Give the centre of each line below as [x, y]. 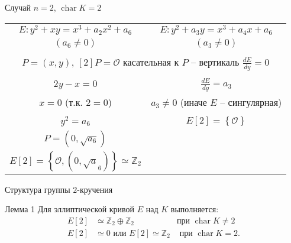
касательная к [151, 62]
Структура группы [38, 189]
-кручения [95, 189]
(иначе [193, 102]
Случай [18, 7]
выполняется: [195, 209]
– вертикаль [215, 62]
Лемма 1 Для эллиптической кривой [70, 209]
